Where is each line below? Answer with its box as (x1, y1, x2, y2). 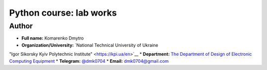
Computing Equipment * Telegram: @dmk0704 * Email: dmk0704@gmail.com (9, 58, 169, 64)
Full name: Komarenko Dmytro (21, 35, 84, 41)
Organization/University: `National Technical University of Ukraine (21, 42, 158, 48)
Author (9, 22, 33, 30)
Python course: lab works (9, 7, 117, 18)
